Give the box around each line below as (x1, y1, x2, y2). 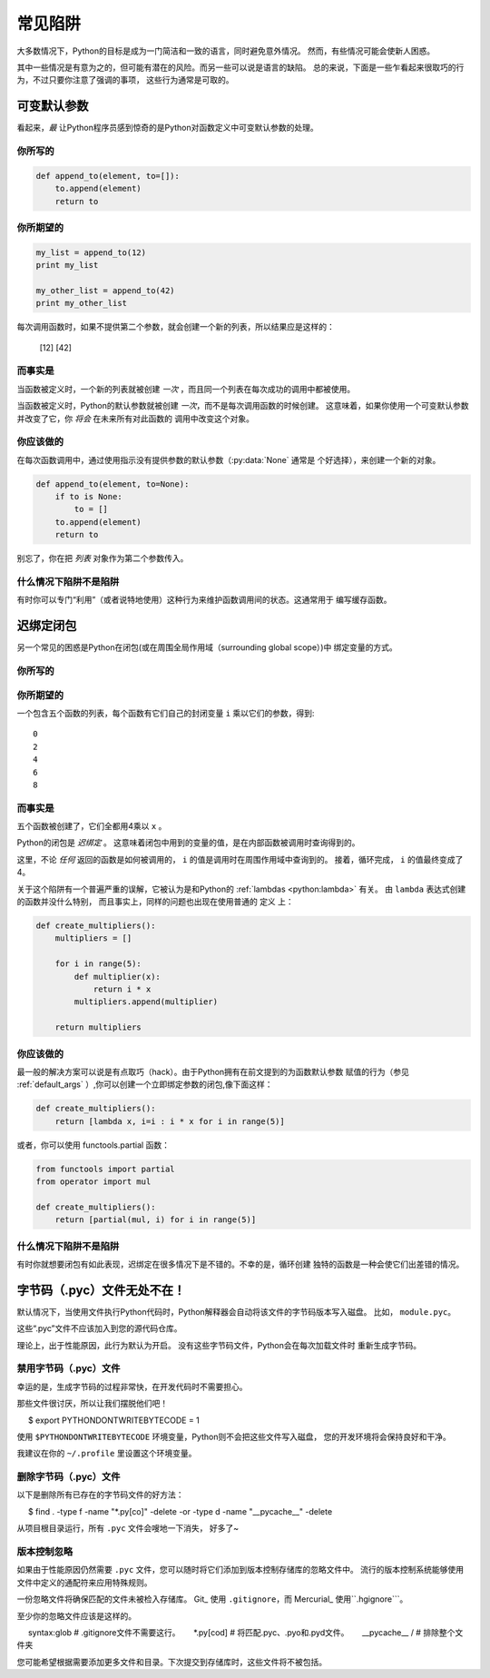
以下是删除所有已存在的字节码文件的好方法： (16, 1489, 184, 1500)
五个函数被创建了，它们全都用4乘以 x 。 (16, 821, 167, 832)
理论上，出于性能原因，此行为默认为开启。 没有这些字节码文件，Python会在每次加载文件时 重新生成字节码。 (16, 1339, 422, 1350)
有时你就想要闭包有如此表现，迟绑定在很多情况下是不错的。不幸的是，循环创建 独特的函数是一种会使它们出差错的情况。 (16, 1258, 465, 1269)
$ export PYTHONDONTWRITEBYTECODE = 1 (27, 1415, 200, 1426)
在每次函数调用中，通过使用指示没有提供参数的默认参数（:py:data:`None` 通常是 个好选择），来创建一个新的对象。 (16, 454, 441, 465)
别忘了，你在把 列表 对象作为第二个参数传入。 (16, 553, 189, 564)
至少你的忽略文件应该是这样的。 (16, 1610, 136, 1621)
